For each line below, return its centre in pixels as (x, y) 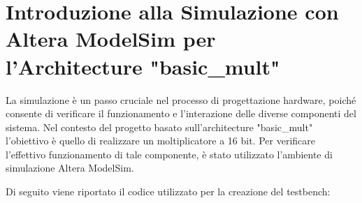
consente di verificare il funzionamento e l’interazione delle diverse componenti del (181, 113)
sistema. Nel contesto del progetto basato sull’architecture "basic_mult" (159, 127)
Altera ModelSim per (111, 39)
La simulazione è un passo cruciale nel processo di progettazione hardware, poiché (181, 99)
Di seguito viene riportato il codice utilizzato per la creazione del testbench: (168, 191)
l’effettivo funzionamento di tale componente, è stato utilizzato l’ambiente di (169, 154)
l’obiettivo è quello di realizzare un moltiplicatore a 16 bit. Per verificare (160, 141)
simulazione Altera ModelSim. (70, 168)
